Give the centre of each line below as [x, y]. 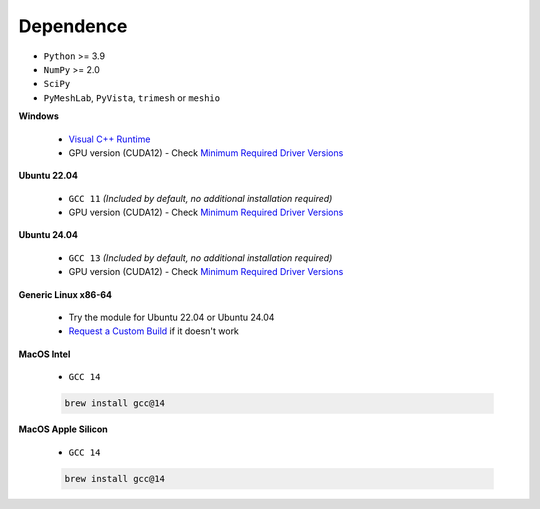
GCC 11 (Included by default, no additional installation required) [200, 198]
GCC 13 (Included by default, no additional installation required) [200, 257]
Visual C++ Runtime [109, 139]
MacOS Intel [44, 354]
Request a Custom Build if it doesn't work [154, 331]
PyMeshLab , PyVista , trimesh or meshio [131, 97]
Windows [38, 116]
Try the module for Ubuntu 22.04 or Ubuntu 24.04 [171, 317]
